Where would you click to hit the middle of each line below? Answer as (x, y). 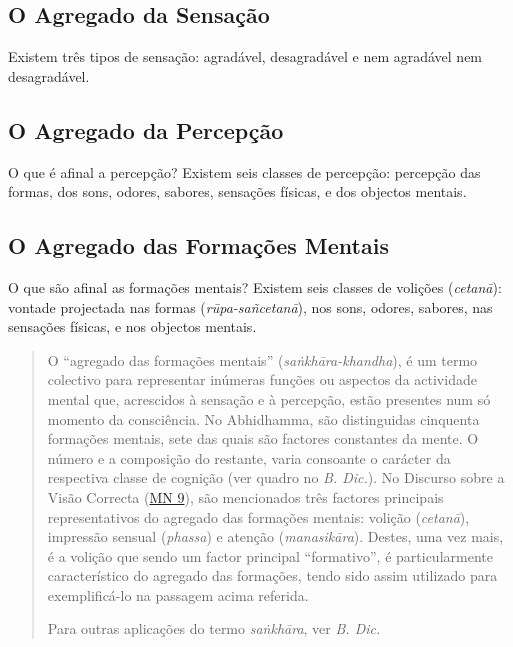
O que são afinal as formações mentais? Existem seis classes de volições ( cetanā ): (255, 286)
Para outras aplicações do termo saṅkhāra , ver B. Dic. (214, 628)
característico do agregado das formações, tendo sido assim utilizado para (272, 575)
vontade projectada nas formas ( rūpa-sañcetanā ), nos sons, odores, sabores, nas (250, 306)
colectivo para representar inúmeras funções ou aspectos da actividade (262, 379)
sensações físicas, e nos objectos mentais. (132, 326)
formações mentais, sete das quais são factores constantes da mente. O (263, 438)
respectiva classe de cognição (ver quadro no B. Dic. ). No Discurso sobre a (276, 477)
